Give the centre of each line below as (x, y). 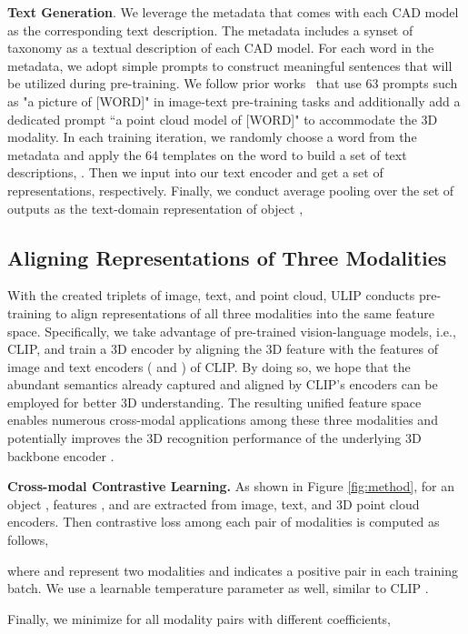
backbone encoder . (61, 455)
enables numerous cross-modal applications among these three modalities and (223, 420)
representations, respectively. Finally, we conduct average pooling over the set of (231, 190)
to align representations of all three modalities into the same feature (244, 312)
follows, (28, 540)
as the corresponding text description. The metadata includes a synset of (210, 30)
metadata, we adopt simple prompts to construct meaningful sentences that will (230, 65)
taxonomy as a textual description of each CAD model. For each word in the (221, 48)
